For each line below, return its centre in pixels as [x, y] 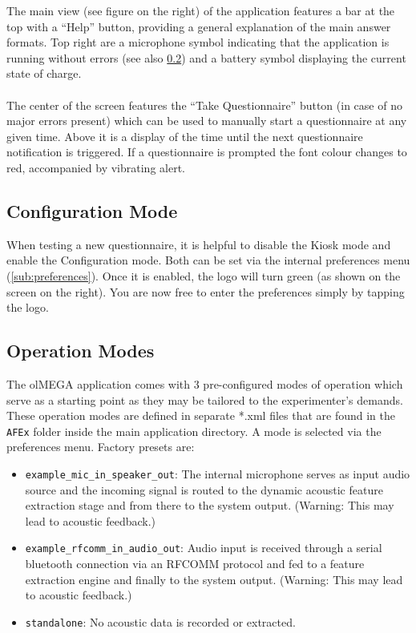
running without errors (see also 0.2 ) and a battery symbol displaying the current [206, 57]
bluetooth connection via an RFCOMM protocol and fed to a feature [195, 564]
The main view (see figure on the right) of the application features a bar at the [201, 10]
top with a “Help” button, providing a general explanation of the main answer [199, 26]
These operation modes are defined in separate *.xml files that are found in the [201, 415]
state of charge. [44, 73]
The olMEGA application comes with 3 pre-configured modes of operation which [205, 383]
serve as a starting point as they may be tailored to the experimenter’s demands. [205, 399]
